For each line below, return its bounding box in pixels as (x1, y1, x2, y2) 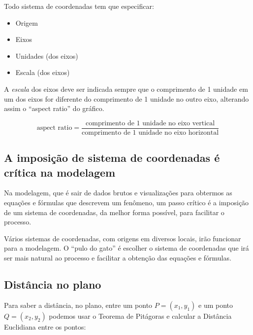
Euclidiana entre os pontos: (4, 321, 86, 332)
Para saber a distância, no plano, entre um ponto (4, 299, 153, 310)
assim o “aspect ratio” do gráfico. (4, 103, 104, 113)
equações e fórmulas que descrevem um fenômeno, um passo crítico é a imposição (4, 197, 249, 207)
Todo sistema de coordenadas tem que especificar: (4, 1, 154, 11)
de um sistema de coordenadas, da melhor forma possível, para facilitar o (4, 207, 224, 217)
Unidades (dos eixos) (15, 50, 78, 61)
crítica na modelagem (4, 164, 116, 180)
